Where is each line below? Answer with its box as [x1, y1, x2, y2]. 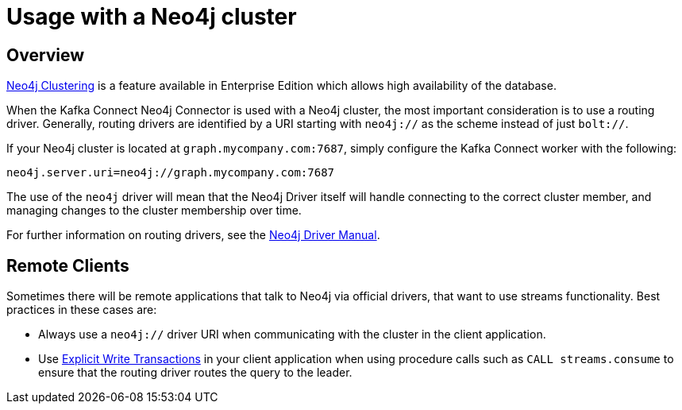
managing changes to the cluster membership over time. [6, 203, 302, 218]
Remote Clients [6, 255, 129, 276]
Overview [6, 44, 85, 65]
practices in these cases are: [6, 303, 157, 317]
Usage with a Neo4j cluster [6, 3, 297, 30]
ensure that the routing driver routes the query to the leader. [38, 366, 353, 380]
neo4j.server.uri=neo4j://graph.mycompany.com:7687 [6, 166, 335, 180]
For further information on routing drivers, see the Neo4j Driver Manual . [6, 228, 380, 242]
